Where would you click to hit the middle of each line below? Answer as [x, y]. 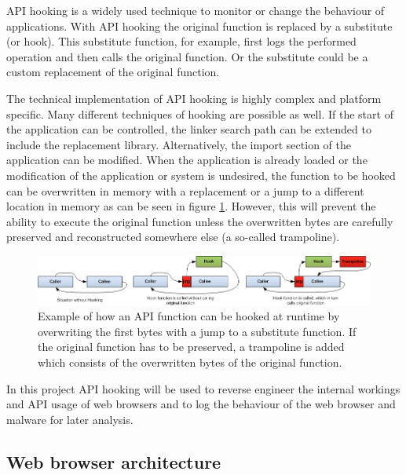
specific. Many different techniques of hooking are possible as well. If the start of [200, 113]
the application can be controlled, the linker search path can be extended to [189, 129]
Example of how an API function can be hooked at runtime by [189, 316]
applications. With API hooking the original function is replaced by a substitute [199, 26]
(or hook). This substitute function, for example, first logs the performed [181, 41]
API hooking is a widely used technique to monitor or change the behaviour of [196, 10]
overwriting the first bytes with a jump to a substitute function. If [197, 331]
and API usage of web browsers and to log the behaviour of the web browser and [201, 404]
